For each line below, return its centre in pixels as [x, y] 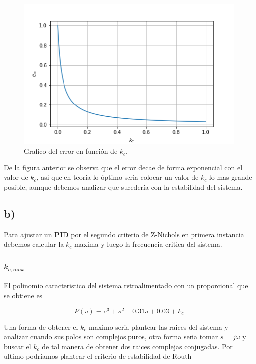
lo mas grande [230, 177]
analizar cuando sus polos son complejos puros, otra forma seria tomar [111, 337]
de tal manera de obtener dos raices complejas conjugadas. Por [137, 346]
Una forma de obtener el [41, 327]
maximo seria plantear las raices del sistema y [159, 327]
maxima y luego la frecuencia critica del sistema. [148, 244]
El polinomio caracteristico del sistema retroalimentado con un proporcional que [126, 286]
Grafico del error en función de [71, 151]
